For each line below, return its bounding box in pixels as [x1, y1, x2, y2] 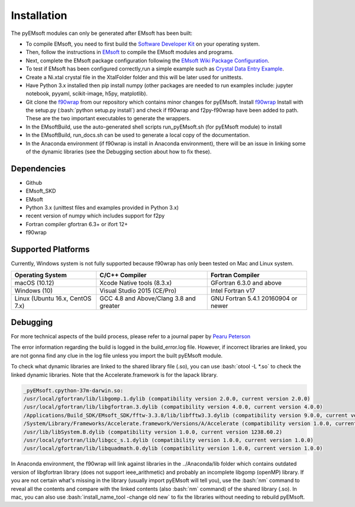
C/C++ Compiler [99, 271, 147, 279]
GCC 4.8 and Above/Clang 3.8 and [99, 294, 196, 302]
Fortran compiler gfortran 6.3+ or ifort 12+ [25, 220, 128, 227]
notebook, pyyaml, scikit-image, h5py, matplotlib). [25, 90, 148, 97]
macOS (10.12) [14, 278, 54, 287]
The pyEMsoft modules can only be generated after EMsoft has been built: [11, 30, 192, 37]
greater [99, 301, 121, 310]
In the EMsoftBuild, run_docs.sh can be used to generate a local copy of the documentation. [25, 131, 250, 139]
